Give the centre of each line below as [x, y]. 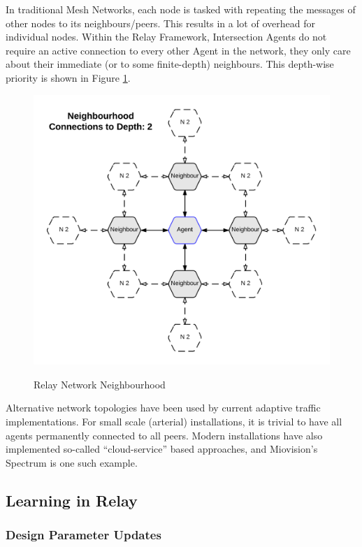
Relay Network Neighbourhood [100, 384]
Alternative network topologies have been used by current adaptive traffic [163, 408]
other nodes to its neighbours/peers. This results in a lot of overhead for [160, 23]
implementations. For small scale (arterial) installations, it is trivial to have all [174, 422]
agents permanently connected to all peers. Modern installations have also [164, 435]
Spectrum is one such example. [72, 462]
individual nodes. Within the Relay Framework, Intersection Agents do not [166, 37]
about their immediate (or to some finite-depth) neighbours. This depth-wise [170, 64]
